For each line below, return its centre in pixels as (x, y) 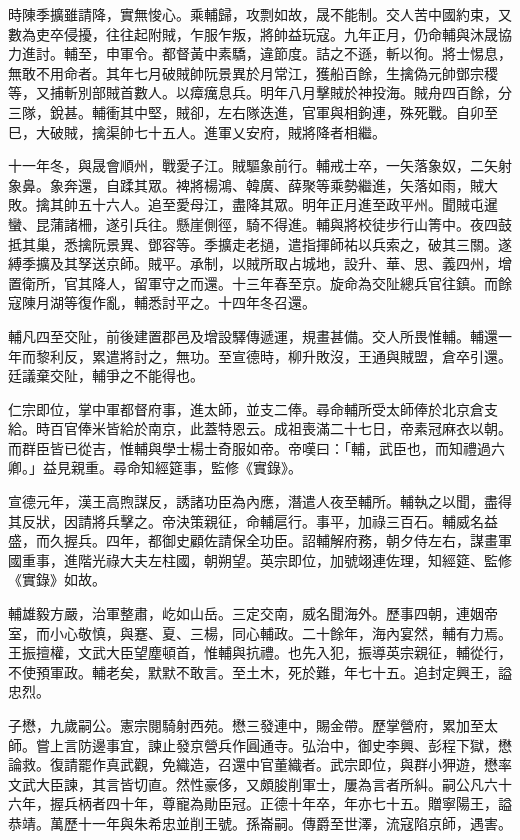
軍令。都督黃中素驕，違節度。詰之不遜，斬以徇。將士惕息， (315, 53)
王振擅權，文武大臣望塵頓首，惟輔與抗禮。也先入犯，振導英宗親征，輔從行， (260, 652)
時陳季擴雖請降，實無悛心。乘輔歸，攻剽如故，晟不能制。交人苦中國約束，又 (260, 14)
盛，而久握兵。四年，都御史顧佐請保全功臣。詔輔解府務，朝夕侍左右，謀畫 (253, 540)
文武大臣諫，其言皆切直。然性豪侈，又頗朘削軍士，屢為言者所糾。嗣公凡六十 (260, 783)
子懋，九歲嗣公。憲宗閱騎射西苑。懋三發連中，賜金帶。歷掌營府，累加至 (246, 725)
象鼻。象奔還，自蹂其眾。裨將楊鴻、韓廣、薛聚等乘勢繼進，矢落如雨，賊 (246, 184)
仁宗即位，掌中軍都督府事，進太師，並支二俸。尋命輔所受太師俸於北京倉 (246, 408)
